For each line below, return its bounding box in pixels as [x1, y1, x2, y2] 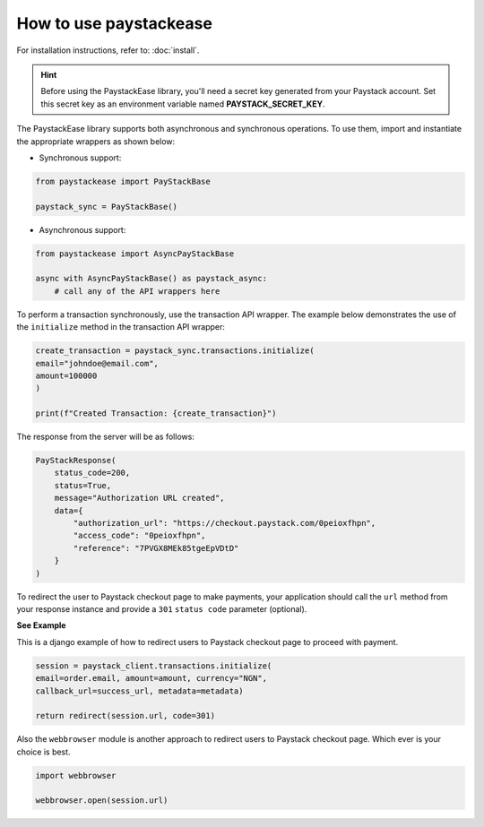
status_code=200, [54, 468, 131, 478]
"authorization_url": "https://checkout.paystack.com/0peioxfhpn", [73, 518, 376, 529]
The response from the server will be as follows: [16, 431, 194, 443]
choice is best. [16, 746, 71, 757]
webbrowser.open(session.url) [35, 796, 169, 805]
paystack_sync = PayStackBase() [35, 202, 178, 211]
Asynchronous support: [39, 224, 126, 235]
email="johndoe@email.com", [35, 358, 159, 368]
